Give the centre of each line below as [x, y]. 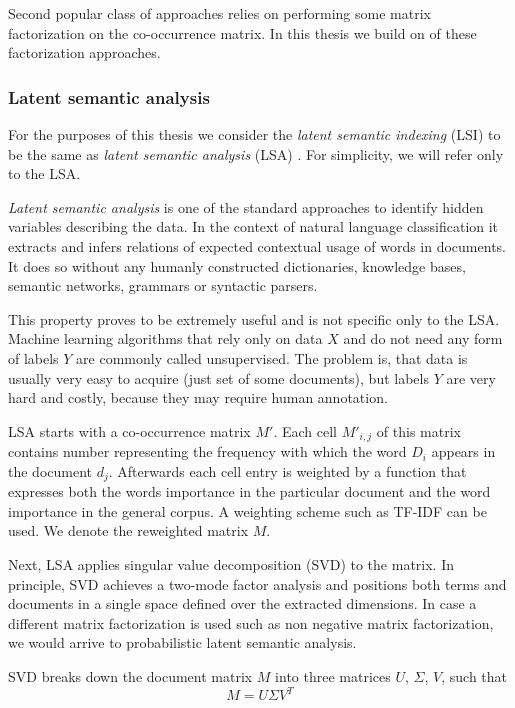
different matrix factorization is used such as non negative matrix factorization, [251, 622]
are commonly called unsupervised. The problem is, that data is [272, 357]
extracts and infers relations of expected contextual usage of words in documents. [257, 245]
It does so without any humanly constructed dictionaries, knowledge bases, [237, 265]
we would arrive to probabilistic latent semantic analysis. [182, 642]
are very [471, 377]
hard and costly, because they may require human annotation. [198, 397]
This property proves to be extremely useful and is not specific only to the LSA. [254, 318]
